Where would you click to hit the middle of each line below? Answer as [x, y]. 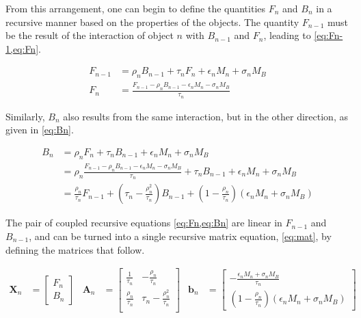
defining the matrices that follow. [75, 249]
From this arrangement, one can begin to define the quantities [136, 8]
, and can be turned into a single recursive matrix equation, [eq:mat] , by [180, 236]
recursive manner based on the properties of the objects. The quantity [152, 22]
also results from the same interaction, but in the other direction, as [205, 116]
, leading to [287, 35]
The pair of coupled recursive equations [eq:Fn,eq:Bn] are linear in [144, 223]
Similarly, [25, 116]
